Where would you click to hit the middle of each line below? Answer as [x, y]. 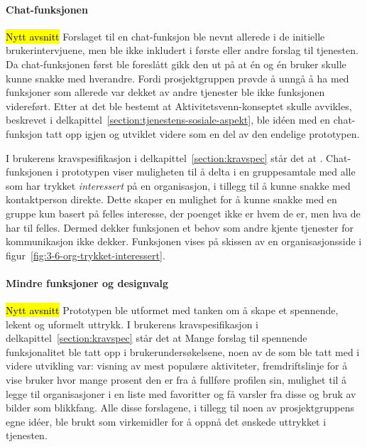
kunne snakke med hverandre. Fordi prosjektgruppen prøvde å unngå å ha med [177, 78]
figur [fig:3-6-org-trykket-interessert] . [86, 255]
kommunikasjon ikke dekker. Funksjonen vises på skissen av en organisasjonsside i [184, 241]
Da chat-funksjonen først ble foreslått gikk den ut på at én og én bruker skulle [176, 64]
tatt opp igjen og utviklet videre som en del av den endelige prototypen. [203, 133]
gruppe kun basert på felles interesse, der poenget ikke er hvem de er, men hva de [183, 213]
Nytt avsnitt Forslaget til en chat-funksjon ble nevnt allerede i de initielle [165, 36]
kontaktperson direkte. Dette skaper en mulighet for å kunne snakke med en [171, 199]
